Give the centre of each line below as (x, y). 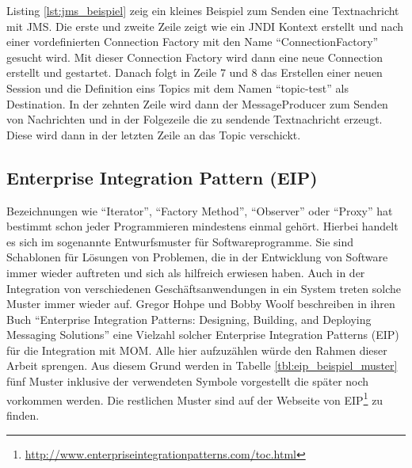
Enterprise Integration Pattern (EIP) (162, 177)
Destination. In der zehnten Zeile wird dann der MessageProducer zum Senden (197, 103)
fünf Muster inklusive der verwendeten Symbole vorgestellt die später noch (188, 381)
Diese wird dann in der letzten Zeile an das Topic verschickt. (154, 134)
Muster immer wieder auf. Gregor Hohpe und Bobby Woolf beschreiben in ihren (201, 304)
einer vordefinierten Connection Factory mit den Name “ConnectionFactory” (193, 42)
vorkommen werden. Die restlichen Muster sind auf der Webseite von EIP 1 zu (195, 398)
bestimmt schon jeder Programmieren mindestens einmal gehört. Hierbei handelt (202, 226)
